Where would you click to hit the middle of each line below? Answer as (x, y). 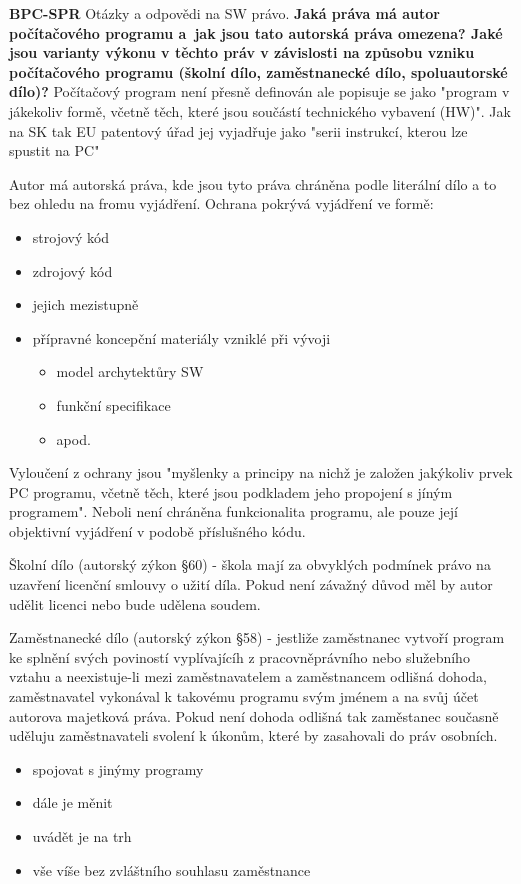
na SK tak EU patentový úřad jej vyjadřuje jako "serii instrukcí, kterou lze (238, 130)
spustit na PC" (54, 150)
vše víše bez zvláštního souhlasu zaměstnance (171, 869)
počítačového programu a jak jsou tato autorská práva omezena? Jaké (256, 32)
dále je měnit (72, 802)
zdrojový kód (72, 270)
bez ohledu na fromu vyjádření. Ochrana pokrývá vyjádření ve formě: (221, 203)
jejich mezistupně (85, 304)
